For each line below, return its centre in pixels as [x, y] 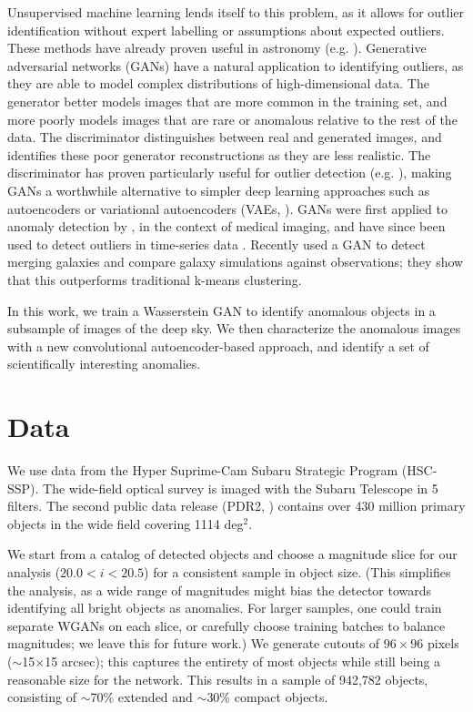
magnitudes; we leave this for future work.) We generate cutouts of [194, 643]
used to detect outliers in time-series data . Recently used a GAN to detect [216, 244]
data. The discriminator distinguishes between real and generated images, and [225, 137]
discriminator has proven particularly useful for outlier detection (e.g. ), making [230, 173]
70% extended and [141, 697]
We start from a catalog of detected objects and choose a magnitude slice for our [232, 554]
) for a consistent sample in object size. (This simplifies [297, 571]
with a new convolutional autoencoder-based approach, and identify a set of [218, 346]
